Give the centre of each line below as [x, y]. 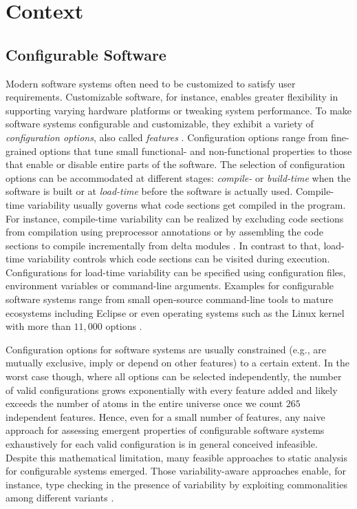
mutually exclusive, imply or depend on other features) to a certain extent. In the [178, 363]
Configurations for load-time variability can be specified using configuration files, [176, 272]
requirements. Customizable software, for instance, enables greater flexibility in [172, 97]
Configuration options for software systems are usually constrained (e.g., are [166, 349]
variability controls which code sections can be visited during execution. [178, 259]
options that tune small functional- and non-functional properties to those [196, 150]
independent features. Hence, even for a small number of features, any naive [165, 416]
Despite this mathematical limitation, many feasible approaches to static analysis [176, 457]
